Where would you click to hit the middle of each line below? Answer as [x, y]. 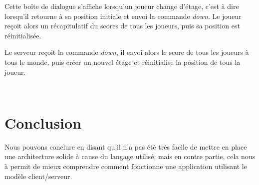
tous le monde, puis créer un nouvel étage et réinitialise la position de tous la [123, 62]
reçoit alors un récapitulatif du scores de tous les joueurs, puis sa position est [122, 26]
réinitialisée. [23, 35]
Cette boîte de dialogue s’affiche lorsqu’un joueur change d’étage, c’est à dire [122, 6]
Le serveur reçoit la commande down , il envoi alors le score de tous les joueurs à [127, 52]
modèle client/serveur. [38, 176]
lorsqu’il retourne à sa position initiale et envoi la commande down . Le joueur [123, 16]
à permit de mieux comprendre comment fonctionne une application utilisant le [126, 166]
